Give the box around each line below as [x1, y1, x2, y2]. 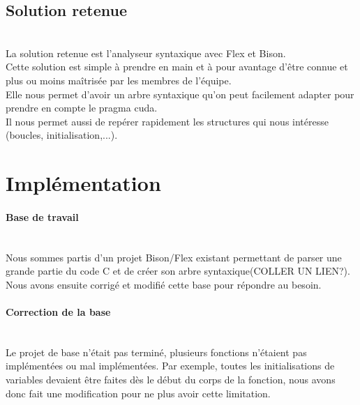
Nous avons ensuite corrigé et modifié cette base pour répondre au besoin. [6, 277, 322, 291]
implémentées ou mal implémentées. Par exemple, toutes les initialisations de [6, 358, 335, 373]
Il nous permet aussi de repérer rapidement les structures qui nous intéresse [6, 114, 329, 128]
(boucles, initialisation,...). [6, 128, 118, 142]
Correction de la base [6, 305, 111, 319]
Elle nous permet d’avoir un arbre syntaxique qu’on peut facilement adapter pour [6, 86, 354, 101]
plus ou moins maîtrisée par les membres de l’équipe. [6, 72, 232, 87]
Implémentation [6, 169, 161, 197]
